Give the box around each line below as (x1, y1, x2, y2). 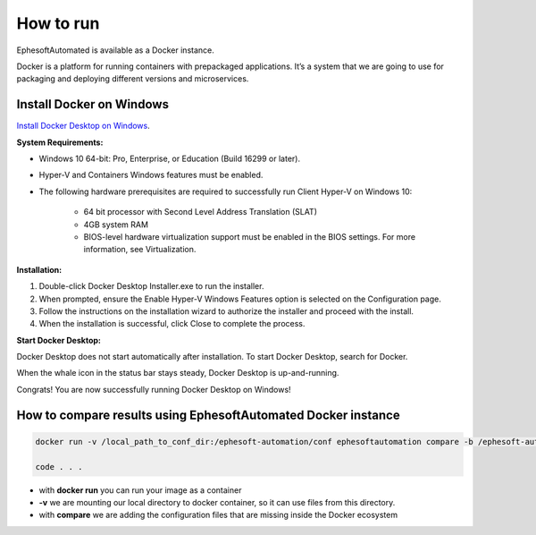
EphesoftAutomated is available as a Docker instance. (16, 45, 214, 55)
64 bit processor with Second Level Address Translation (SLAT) (83, 207, 317, 217)
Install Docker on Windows (16, 97, 170, 112)
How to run (16, 13, 100, 33)
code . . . (35, 462, 83, 471)
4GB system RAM (83, 219, 149, 230)
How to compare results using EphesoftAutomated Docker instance (16, 407, 401, 422)
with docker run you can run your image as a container (38, 484, 242, 496)
